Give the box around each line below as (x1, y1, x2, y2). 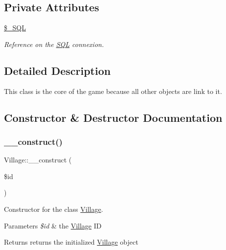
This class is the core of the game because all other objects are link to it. (4, 86, 222, 96)
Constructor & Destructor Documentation (4, 110, 223, 125)
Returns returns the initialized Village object (4, 237, 138, 247)
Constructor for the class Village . (4, 204, 103, 214)
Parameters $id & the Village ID (4, 220, 102, 230)
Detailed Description (4, 63, 111, 78)
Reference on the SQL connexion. (4, 39, 104, 49)
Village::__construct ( (4, 155, 72, 165)
